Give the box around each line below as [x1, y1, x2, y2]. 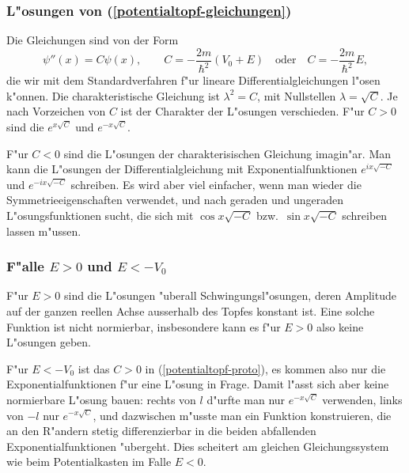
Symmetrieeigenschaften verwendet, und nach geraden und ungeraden [6, 191, 344, 208]
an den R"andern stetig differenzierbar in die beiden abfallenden [6, 422, 316, 439]
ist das [78, 360, 110, 377]
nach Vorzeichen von [6, 103, 106, 119]
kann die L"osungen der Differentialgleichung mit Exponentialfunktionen [6, 161, 358, 177]
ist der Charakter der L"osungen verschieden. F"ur [120, 103, 365, 119]
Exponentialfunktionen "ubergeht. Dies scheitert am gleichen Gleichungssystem [6, 437, 389, 454]
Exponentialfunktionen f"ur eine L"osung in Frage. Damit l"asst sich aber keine [6, 376, 389, 392]
